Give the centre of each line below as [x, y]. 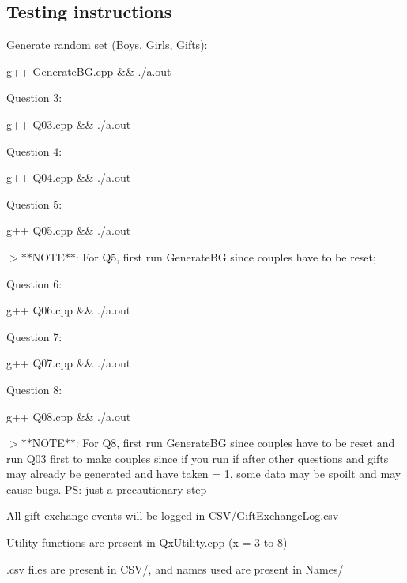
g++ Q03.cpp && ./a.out [69, 124]
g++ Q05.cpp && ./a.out [69, 230]
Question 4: [34, 150]
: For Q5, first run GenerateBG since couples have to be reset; [226, 256]
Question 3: [34, 98]
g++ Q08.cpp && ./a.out [69, 416]
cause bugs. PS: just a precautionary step [107, 489]
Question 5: [34, 203]
